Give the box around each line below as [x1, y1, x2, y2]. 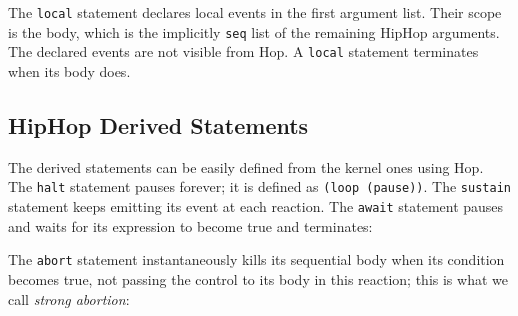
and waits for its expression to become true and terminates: [8, 215, 373, 236]
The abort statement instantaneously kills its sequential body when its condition [8, 249, 505, 270]
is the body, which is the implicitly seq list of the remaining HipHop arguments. [8, 21, 500, 42]
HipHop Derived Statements [8, 109, 309, 140]
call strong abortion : [8, 288, 130, 309]
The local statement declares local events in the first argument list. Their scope [8, 2, 502, 22]
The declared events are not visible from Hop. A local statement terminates [8, 41, 479, 62]
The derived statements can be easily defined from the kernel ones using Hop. [8, 156, 484, 177]
